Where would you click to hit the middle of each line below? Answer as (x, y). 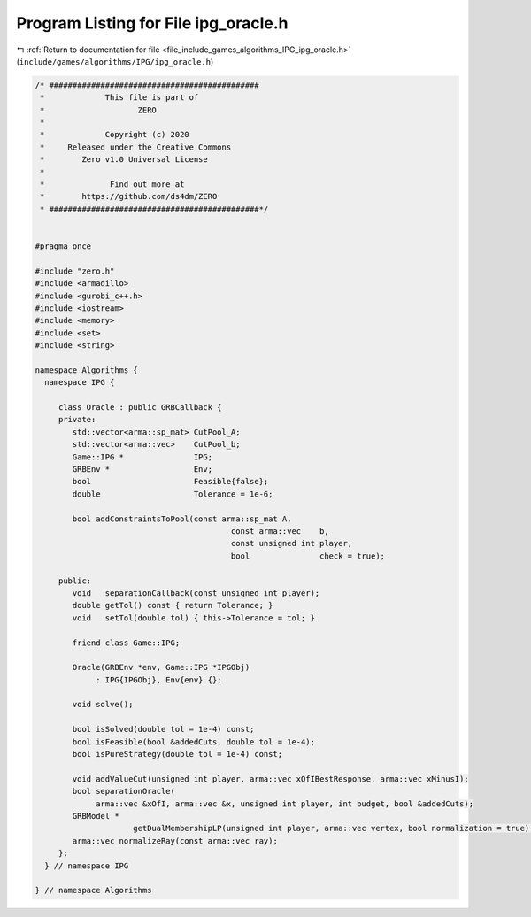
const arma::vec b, (280, 531)
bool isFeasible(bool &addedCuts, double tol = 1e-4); (194, 742)
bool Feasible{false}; (170, 482)
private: (77, 420)
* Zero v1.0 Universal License (124, 160)
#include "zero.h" (75, 271)
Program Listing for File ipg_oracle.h (152, 23)
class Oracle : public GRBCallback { (140, 408)
